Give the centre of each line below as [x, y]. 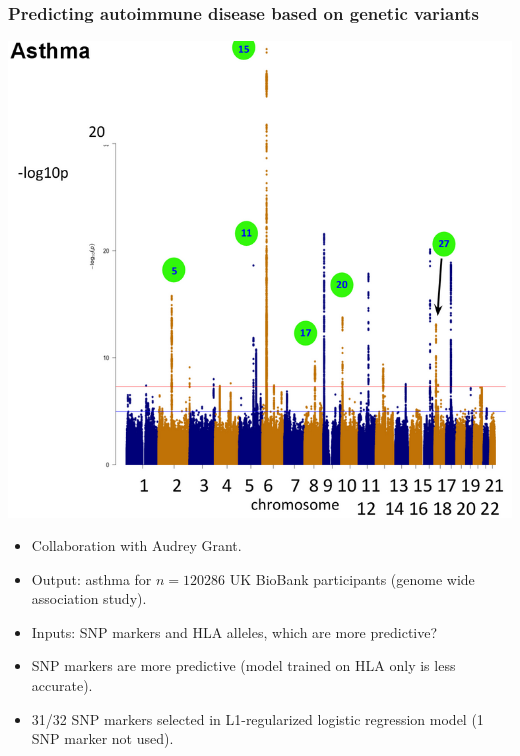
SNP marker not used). [102, 738]
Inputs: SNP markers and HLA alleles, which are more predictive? [234, 631]
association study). [89, 598]
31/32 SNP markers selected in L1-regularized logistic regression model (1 [257, 718]
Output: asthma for [91, 578]
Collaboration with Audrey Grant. [136, 545]
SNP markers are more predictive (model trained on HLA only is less [243, 665]
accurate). [62, 685]
